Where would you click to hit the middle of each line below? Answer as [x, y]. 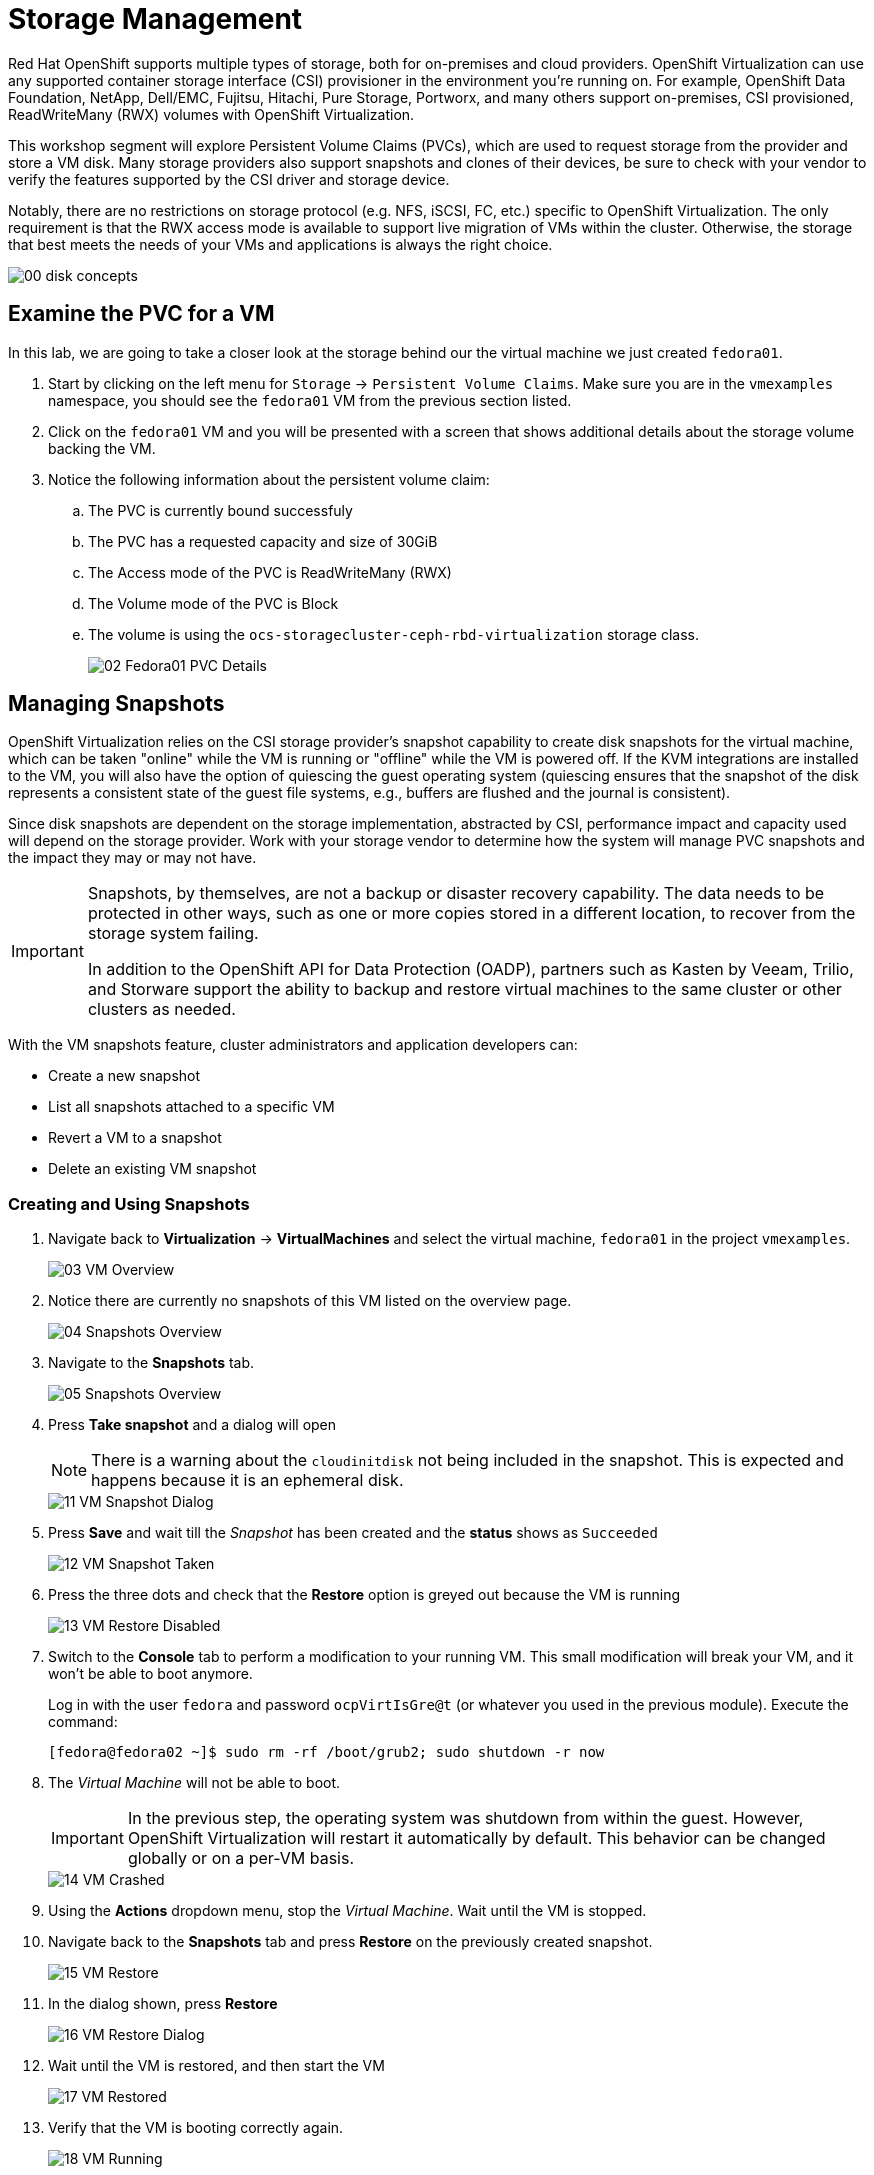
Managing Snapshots [116, 704]
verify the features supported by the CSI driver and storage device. [229, 179]
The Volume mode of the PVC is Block [213, 603]
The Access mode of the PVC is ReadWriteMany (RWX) [270, 572]
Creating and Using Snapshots [129, 1203]
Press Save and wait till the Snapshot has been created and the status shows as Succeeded [353, 1533]
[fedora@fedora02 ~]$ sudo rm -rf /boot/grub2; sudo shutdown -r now [326, 1752]
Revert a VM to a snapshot [135, 1138]
